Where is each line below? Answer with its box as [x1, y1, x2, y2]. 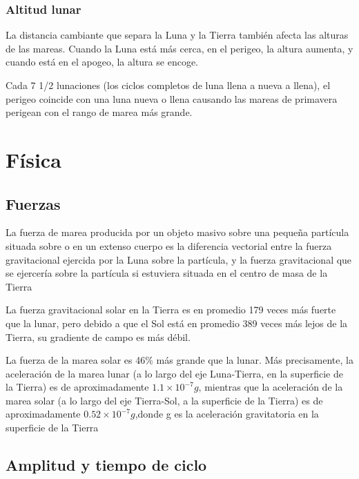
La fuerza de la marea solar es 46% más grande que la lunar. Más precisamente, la [6, 353, 353, 367]
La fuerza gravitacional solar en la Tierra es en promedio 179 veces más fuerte [6, 302, 336, 317]
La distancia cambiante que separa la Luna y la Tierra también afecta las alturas [6, 28, 349, 42]
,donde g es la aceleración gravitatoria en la [135, 407, 319, 421]
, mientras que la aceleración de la [198, 380, 343, 394]
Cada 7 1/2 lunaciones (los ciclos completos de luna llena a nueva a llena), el [6, 78, 331, 92]
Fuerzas [6, 193, 61, 214]
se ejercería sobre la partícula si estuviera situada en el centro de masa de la [6, 266, 328, 280]
